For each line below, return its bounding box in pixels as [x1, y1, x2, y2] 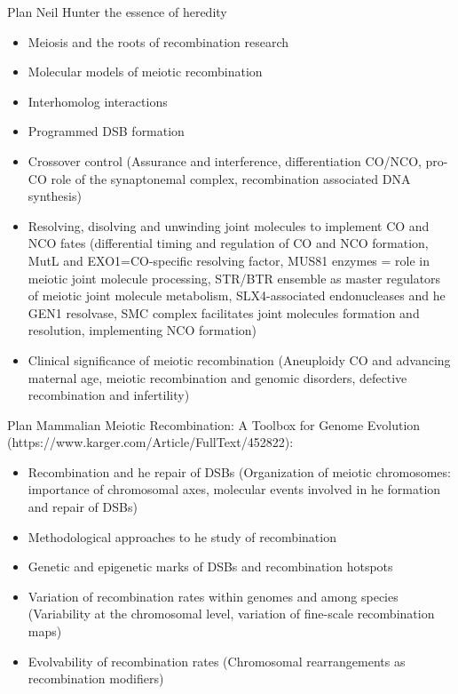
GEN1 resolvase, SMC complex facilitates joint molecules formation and [28, 303, 420, 322]
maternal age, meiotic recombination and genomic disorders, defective [28, 368, 407, 387]
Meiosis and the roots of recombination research [28, 32, 289, 51]
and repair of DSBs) [28, 498, 138, 516]
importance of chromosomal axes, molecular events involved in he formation [28, 480, 441, 499]
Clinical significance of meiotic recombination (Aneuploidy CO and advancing [28, 350, 451, 369]
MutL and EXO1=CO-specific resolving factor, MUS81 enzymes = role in [28, 251, 430, 269]
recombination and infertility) [28, 386, 190, 404]
